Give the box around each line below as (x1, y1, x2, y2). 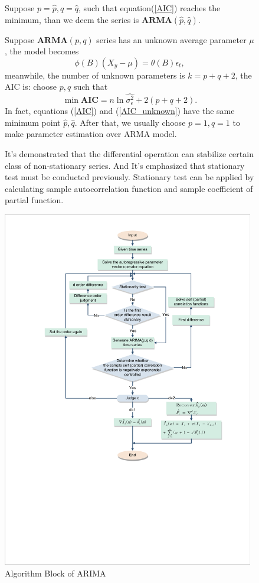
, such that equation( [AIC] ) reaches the (78, 2, 221, 14)
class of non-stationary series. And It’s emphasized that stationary (5, 159, 245, 171)
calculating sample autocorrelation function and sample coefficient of (5, 182, 253, 194)
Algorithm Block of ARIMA (5, 566, 106, 579)
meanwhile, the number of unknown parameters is (5, 69, 185, 81)
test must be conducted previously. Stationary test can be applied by (5, 171, 254, 183)
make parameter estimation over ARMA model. (5, 128, 177, 140)
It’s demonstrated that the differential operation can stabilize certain (5, 148, 254, 160)
